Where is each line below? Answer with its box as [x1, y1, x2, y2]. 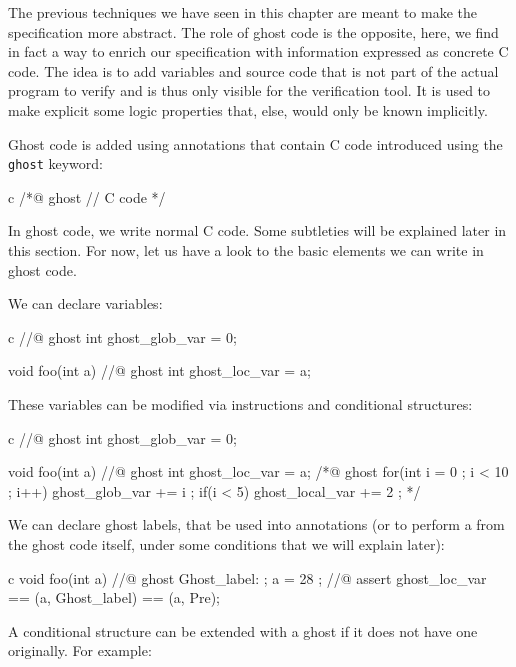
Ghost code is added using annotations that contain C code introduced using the [8, 133, 503, 154]
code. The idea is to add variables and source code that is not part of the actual [8, 60, 499, 81]
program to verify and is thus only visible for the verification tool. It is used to [8, 80, 491, 101]
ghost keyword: [8, 153, 103, 174]
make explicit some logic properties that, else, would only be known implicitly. [8, 99, 488, 120]
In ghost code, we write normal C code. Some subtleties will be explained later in [8, 220, 507, 241]
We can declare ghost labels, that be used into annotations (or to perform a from [8, 514, 505, 535]
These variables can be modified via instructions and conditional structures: [8, 393, 473, 414]
